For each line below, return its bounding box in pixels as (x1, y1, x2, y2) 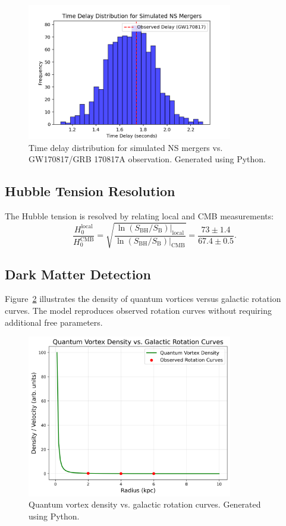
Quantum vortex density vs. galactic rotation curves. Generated (29, 498, 261, 511)
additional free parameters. (5, 316, 103, 328)
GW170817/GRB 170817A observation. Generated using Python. (29, 153, 266, 165)
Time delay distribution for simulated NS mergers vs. (29, 141, 223, 153)
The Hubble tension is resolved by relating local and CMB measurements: (5, 210, 274, 222)
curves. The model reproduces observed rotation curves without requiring (5, 304, 272, 317)
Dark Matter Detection (5, 264, 151, 283)
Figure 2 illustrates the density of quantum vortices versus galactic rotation (5, 292, 281, 305)
